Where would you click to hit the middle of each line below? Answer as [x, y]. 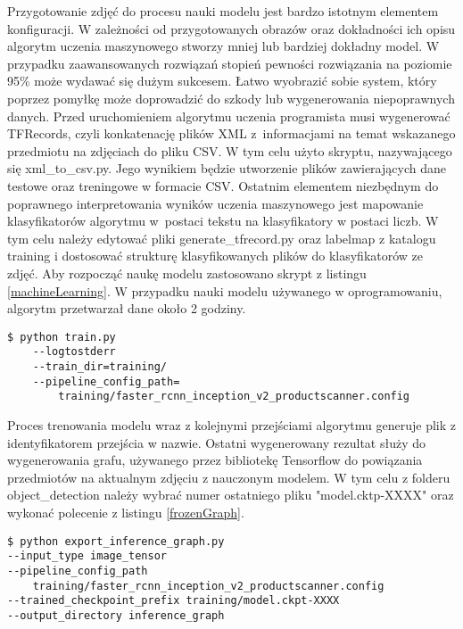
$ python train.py [62, 337]
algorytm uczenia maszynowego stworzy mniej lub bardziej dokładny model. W [223, 46]
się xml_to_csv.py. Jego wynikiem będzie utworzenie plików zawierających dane [227, 168]
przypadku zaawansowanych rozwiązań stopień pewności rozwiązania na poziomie [230, 63]
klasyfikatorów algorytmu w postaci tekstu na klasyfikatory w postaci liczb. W [223, 221]
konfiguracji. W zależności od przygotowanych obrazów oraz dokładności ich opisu [231, 28]
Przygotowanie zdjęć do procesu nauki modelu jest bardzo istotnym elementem [223, 11]
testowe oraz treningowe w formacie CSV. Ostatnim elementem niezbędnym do [223, 185]
